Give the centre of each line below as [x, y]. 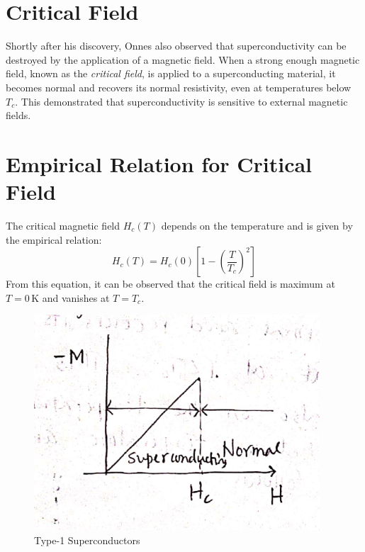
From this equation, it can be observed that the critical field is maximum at [170, 284]
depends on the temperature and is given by [257, 225]
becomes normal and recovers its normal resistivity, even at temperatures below [179, 87]
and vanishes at [76, 297]
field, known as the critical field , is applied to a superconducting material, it [171, 73]
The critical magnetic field [63, 225]
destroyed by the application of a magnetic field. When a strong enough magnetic [183, 59]
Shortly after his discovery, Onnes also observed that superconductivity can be [176, 46]
